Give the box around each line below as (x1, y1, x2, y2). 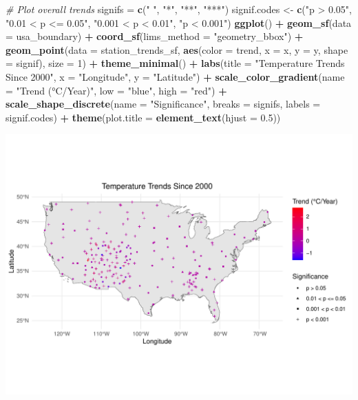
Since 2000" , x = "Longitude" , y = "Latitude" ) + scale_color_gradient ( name (6, 69, 345, 83)
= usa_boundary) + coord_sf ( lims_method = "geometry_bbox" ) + (6, 29, 304, 43)
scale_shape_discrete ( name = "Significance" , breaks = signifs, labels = (6, 97, 321, 111)
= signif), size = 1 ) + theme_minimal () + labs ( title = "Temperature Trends (6, 56, 345, 70)
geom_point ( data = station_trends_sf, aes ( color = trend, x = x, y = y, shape (6, 42, 348, 57)
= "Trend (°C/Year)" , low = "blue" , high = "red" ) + (6, 83, 227, 97)
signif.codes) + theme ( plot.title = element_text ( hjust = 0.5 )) (6, 110, 281, 124)
